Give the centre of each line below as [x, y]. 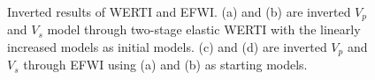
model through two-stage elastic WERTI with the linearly [204, 29]
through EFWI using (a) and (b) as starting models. [165, 65]
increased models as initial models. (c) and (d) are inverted [167, 46]
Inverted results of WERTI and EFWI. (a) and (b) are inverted [179, 11]
